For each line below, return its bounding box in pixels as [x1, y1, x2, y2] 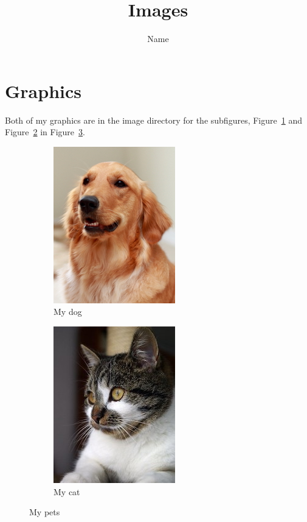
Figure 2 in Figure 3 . [5, 125, 85, 138]
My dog [53, 305, 82, 318]
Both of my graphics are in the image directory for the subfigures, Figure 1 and [5, 113, 302, 126]
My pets [29, 506, 60, 518]
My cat [53, 485, 80, 498]
